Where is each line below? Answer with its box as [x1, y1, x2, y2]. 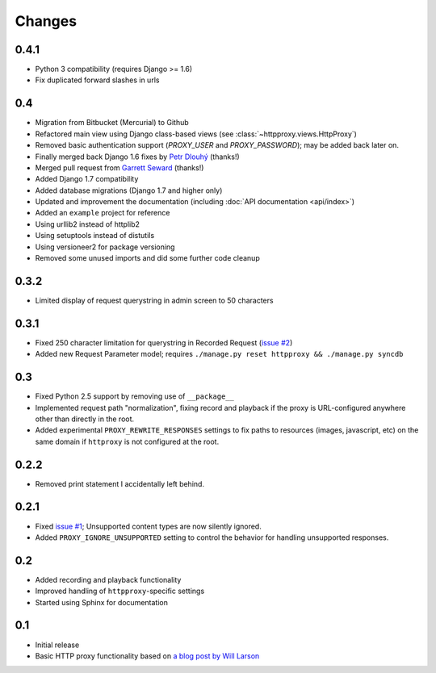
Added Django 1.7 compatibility [35, 174, 139, 184]
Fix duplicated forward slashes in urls [35, 75, 160, 85]
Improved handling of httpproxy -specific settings [35, 586, 205, 596]
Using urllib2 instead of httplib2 [35, 219, 140, 229]
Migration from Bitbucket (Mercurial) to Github [35, 118, 189, 127]
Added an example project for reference [35, 208, 170, 218]
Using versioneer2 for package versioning [35, 242, 175, 252]
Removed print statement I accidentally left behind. [35, 479, 205, 488]
